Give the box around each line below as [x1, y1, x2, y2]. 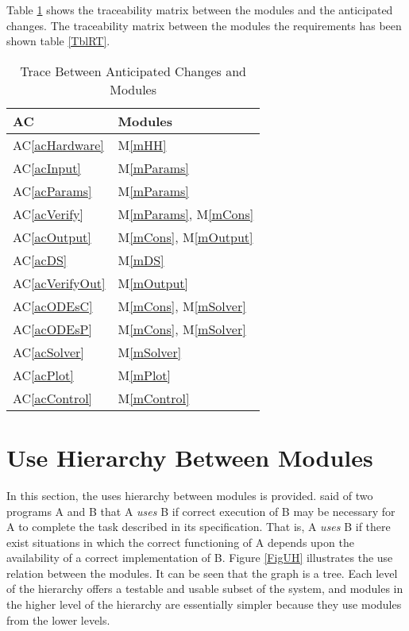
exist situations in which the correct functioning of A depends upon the [6, 533, 354, 550]
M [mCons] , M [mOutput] [118, 227, 253, 246]
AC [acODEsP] [13, 319, 92, 338]
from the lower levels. [6, 611, 110, 628]
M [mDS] [118, 250, 164, 269]
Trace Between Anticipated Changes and [20, 61, 246, 80]
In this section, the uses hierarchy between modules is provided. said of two [6, 487, 373, 503]
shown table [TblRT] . [6, 33, 110, 49]
